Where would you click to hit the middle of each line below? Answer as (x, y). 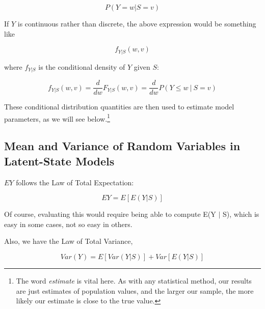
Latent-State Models (59, 161)
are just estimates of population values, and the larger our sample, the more (135, 290)
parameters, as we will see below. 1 (57, 118)
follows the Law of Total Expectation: (75, 182)
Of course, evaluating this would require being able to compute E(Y (110, 214)
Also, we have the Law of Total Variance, (69, 241)
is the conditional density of (82, 66)
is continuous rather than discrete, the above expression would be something (137, 23)
